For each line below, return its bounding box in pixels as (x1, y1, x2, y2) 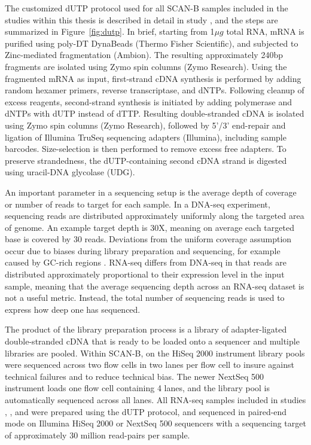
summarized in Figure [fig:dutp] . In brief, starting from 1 (5, 25, 215, 38)
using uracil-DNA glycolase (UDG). (5, 166, 135, 178)
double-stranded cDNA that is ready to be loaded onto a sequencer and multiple (5, 335, 300, 348)
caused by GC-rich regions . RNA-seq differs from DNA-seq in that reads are (5, 256, 286, 269)
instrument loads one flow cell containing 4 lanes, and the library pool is (5, 382, 270, 394)
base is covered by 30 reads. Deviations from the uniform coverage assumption (5, 233, 292, 245)
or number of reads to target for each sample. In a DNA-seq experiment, (5, 197, 270, 210)
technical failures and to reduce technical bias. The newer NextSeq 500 (5, 370, 264, 382)
